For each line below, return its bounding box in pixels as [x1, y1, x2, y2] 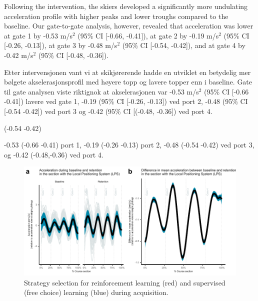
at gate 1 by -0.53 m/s [4, 30, 72, 40]
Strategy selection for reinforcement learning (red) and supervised [24, 277, 225, 287]
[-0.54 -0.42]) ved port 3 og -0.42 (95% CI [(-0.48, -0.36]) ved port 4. [4, 105, 212, 116]
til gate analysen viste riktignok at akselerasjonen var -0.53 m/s [4, 86, 199, 96]
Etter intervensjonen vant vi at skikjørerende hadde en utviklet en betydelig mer [4, 66, 251, 77]
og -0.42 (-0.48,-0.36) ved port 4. [4, 149, 103, 159]
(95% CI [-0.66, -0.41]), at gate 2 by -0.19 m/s [77, 30, 219, 40]
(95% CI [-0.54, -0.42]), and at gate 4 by [122, 40, 245, 50]
